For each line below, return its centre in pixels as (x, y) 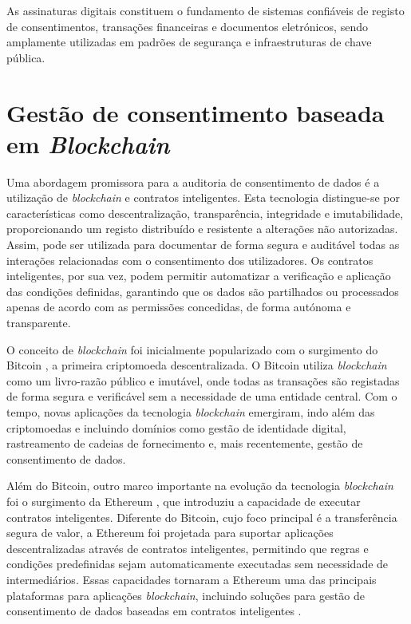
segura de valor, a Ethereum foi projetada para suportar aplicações (170, 533)
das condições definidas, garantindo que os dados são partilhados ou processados (203, 291)
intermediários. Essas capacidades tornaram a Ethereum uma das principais (192, 579)
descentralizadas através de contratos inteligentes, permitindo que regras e (188, 548)
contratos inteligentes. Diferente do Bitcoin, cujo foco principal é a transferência (202, 517)
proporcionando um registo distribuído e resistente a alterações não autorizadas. (202, 229)
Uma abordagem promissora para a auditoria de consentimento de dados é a (193, 182)
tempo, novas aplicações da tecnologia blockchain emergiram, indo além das (191, 412)
